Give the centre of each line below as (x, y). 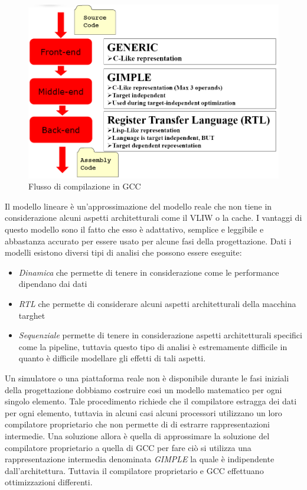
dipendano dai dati (53, 284)
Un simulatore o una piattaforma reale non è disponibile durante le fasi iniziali (147, 378)
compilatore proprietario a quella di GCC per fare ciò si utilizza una (128, 447)
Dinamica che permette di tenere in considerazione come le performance (149, 272)
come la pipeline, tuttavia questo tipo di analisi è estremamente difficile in (153, 346)
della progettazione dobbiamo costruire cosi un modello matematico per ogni (143, 389)
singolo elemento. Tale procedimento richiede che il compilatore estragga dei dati (151, 401)
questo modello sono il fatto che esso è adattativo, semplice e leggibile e (134, 229)
